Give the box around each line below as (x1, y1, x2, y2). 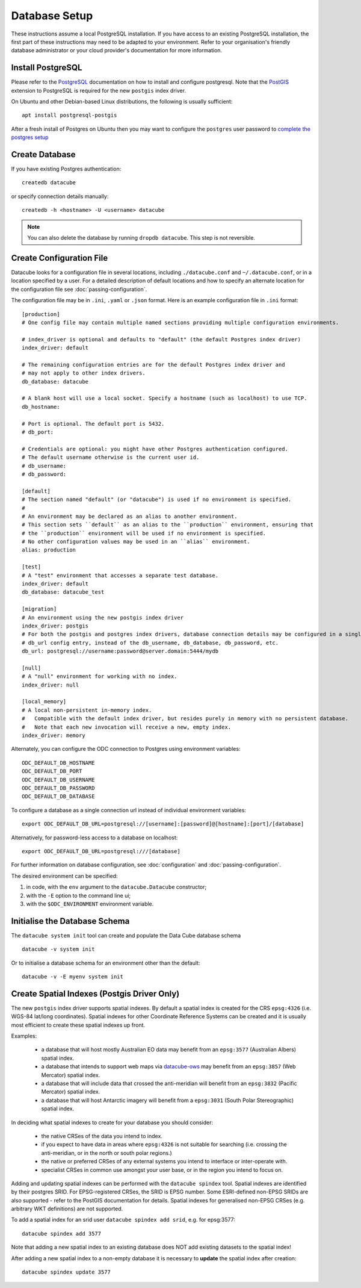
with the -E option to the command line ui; (26, 892, 131, 899)
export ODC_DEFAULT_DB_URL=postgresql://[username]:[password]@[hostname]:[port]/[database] (22, 821, 304, 827)
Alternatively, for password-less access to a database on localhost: (11, 834, 178, 841)
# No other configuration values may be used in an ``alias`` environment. (22, 538, 250, 545)
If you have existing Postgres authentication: (11, 166, 122, 173)
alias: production (22, 547, 76, 553)
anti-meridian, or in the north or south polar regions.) (41, 1149, 173, 1156)
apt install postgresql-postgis (22, 112, 117, 119)
